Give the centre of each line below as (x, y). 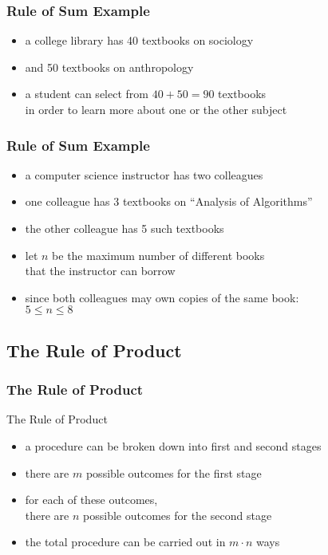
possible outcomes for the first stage (174, 472)
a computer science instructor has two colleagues (144, 174)
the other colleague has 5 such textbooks (124, 228)
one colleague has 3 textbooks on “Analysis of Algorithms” (169, 201)
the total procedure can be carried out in (125, 542)
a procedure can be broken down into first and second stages (173, 445)
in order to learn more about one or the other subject (156, 109)
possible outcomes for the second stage (178, 515)
